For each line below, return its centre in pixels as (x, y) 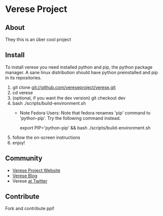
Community (24, 159)
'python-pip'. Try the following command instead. (70, 118)
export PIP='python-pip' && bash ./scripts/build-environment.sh (85, 127)
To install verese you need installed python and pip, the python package (79, 67)
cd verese (23, 93)
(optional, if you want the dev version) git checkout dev (69, 98)
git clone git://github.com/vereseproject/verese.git (64, 87)
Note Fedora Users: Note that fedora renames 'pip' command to (85, 112)
